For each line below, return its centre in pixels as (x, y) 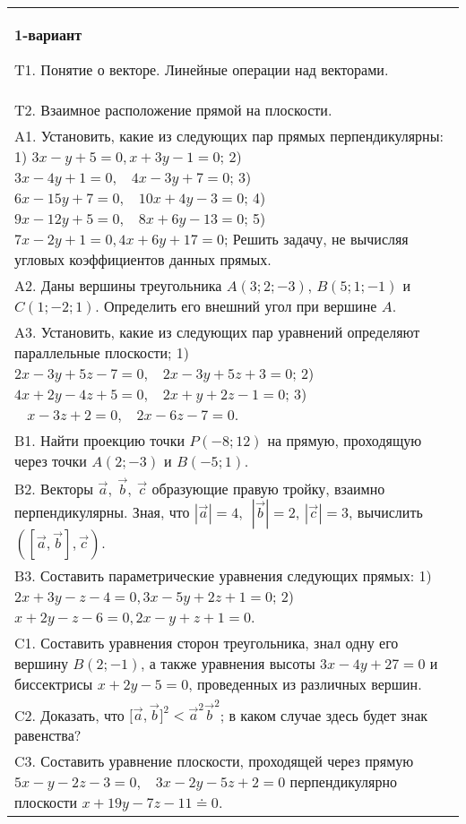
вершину (42, 663)
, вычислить (386, 511)
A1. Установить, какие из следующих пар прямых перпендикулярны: (229, 136)
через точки (51, 461)
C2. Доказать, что (69, 715)
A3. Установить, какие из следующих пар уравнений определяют (217, 332)
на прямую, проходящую (345, 440)
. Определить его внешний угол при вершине (236, 306)
